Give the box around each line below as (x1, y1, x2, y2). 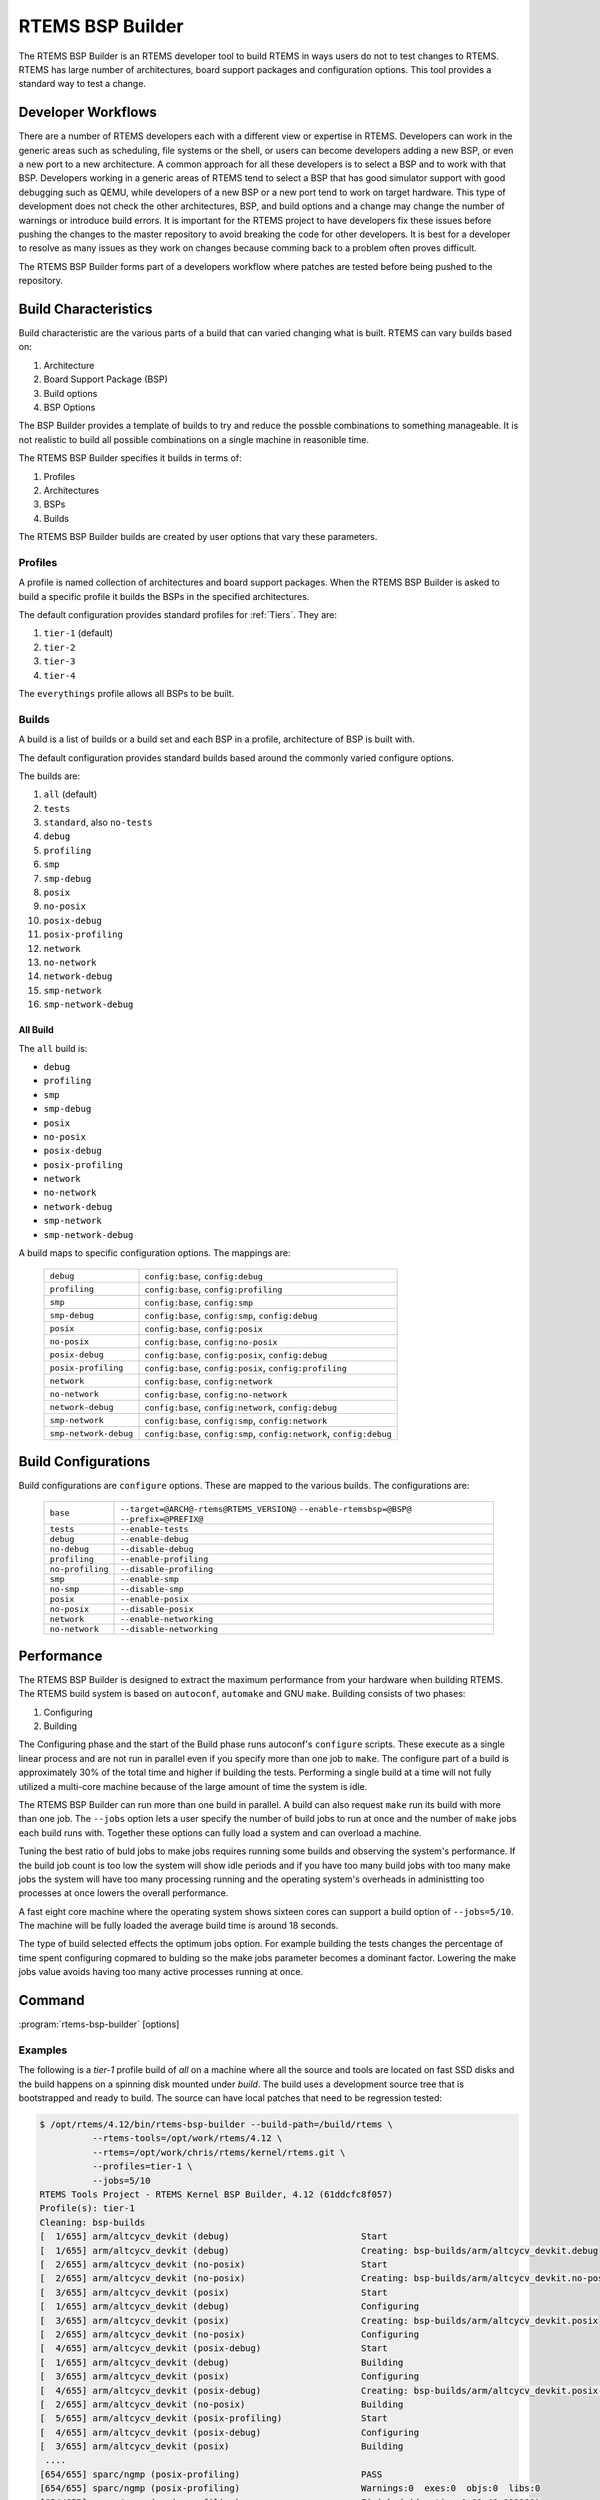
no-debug (49, 1544, 90, 1555)
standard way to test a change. (18, 78, 147, 90)
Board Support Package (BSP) (43, 373, 169, 385)
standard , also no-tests (43, 816, 153, 829)
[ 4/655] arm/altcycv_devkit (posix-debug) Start (39, 2343, 388, 2354)
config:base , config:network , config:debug (144, 1400, 338, 1414)
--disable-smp (120, 1584, 184, 1595)
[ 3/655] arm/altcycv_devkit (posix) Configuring (39, 2371, 420, 2382)
